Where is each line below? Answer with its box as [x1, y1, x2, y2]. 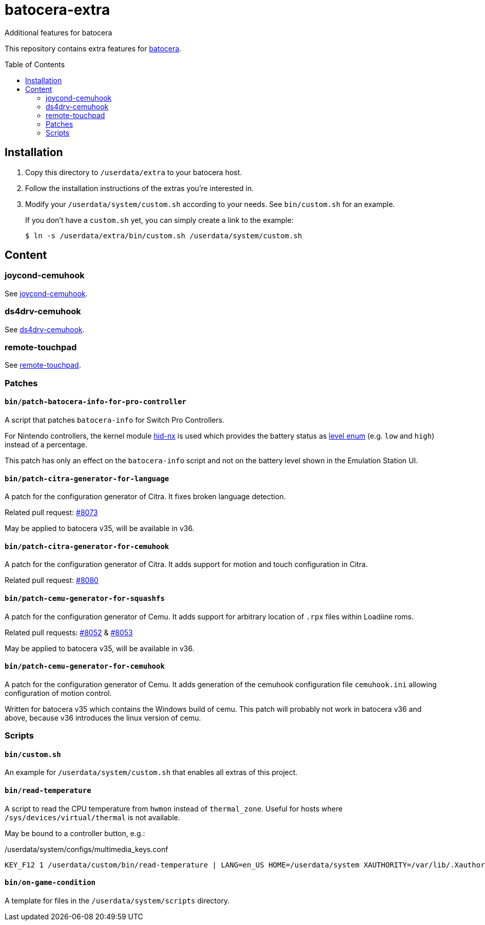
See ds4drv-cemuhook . [5, 325, 85, 334]
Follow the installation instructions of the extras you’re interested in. [25, 183, 254, 193]
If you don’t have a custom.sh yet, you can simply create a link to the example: [25, 215, 294, 224]
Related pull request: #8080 [5, 576, 99, 585]
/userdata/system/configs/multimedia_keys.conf [5, 844, 168, 854]
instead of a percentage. [5, 440, 87, 449]
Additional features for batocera [5, 28, 112, 37]
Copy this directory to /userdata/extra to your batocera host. [25, 167, 242, 177]
